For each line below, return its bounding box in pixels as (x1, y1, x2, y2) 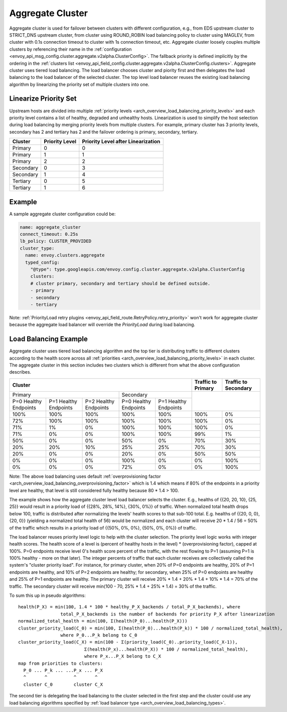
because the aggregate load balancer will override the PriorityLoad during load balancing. (9, 322, 196, 328)
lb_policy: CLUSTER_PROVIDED (20, 238, 92, 244)
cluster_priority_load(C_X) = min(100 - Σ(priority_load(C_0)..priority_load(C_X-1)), (18, 639, 238, 645)
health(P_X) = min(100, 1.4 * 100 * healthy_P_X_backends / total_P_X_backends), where (18, 604, 241, 610)
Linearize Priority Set (9, 95, 77, 103)
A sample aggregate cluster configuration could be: (9, 211, 116, 217)
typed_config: (25, 259, 60, 265)
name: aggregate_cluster (20, 224, 81, 230)
